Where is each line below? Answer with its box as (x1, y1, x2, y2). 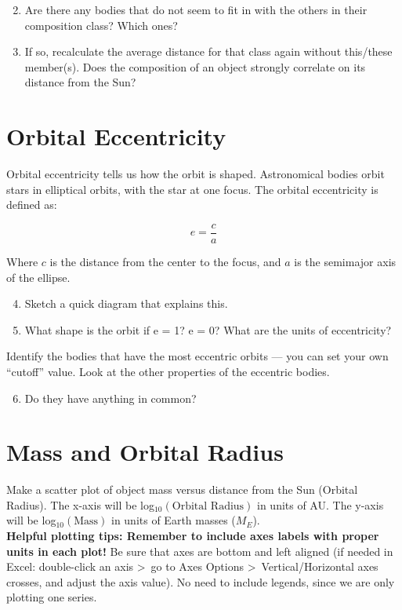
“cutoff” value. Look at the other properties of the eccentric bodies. (6, 363, 330, 379)
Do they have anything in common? (24, 389, 197, 406)
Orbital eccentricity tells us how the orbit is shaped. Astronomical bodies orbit (6, 166, 385, 182)
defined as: (6, 196, 57, 213)
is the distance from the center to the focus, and (49, 253, 281, 269)
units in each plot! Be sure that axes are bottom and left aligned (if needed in (6, 542, 393, 559)
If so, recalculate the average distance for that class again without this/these (24, 43, 393, 60)
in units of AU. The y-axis (257, 496, 384, 513)
